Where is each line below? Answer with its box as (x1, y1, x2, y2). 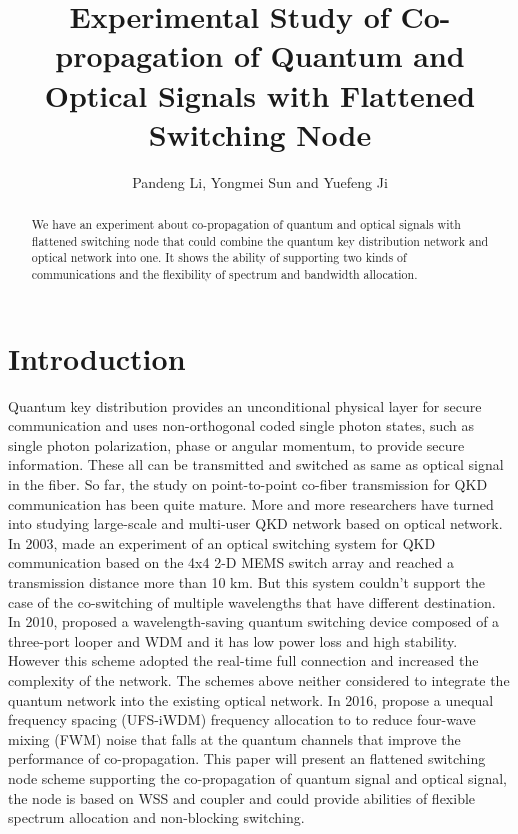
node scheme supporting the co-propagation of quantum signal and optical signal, (8, 767, 507, 788)
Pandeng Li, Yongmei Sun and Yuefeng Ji (132, 171, 388, 192)
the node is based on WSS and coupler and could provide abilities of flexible (8, 787, 476, 808)
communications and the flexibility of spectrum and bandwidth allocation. (31, 266, 418, 283)
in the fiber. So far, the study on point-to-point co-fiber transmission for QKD (8, 474, 488, 495)
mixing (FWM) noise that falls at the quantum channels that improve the (8, 728, 461, 749)
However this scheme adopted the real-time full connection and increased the (8, 650, 479, 671)
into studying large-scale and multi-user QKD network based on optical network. (8, 513, 503, 534)
